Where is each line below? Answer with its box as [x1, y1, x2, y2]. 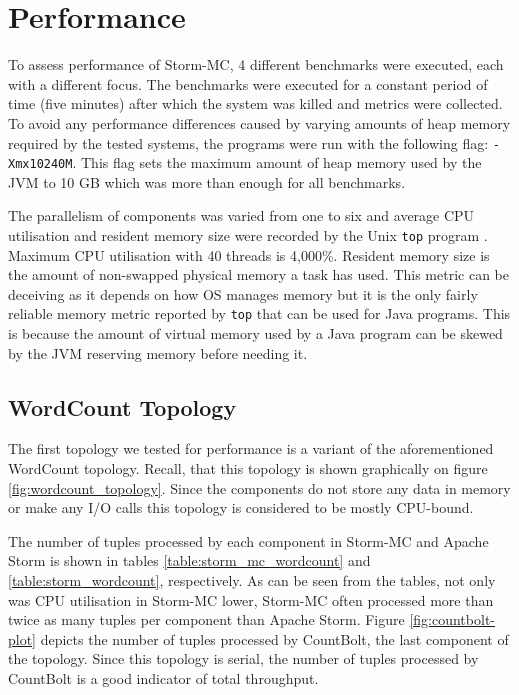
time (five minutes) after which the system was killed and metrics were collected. [8, 93, 503, 114]
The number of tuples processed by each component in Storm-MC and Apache [8, 530, 489, 551]
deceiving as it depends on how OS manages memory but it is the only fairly [8, 283, 478, 304]
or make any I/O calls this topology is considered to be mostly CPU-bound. [8, 497, 474, 518]
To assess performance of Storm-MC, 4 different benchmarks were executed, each [8, 54, 504, 75]
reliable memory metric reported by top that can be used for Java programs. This [8, 303, 511, 324]
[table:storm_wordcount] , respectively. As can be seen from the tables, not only [8, 570, 496, 591]
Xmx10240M [8, 157, 73, 172]
